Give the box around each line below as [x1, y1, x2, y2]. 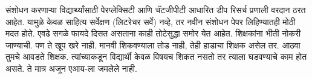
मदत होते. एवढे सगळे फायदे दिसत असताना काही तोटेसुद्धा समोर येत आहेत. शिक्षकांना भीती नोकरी [5, 27, 301, 39]
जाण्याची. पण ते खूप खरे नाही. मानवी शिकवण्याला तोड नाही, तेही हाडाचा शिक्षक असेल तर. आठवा [5, 38, 301, 51]
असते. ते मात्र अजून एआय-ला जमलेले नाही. [5, 62, 137, 74]
